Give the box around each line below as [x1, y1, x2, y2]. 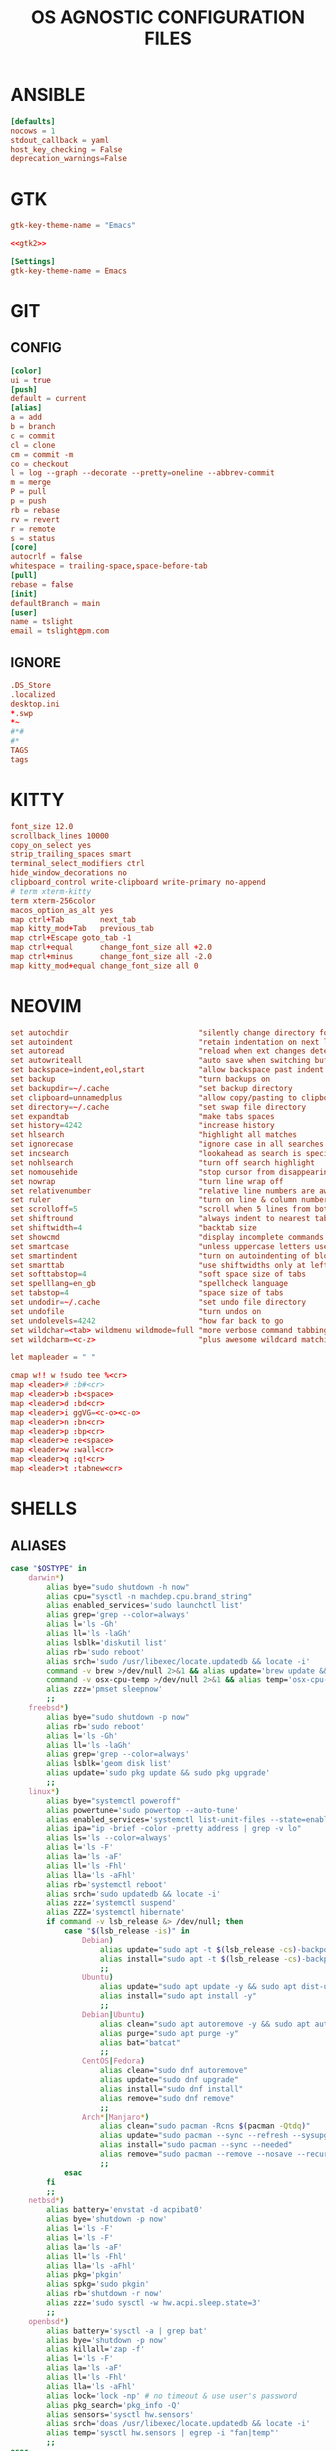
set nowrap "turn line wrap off [10, 1176, 284, 1186]
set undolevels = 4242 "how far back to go [10, 1316, 284, 1326]
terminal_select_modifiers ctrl [10, 859, 145, 869]
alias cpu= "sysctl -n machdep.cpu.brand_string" [46, 1591, 253, 1601]
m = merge [10, 477, 52, 488]
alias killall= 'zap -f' [46, 2344, 145, 2355]
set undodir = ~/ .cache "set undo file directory [10, 1297, 307, 1308]
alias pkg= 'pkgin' [46, 2270, 123, 2280]
